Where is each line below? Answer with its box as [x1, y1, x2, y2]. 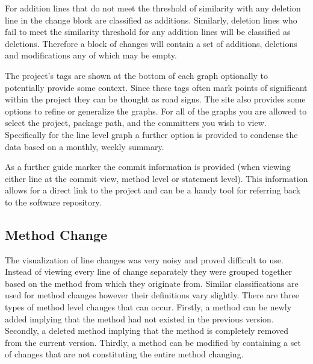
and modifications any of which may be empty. [5, 49, 177, 61]
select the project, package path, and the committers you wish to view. [5, 116, 267, 129]
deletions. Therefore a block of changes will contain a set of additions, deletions [5, 37, 297, 49]
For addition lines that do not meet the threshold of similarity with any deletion [5, 2, 301, 14]
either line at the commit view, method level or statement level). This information [5, 172, 308, 184]
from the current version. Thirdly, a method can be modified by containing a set [5, 336, 301, 348]
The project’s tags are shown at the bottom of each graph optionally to [5, 69, 268, 81]
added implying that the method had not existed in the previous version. [5, 312, 274, 325]
